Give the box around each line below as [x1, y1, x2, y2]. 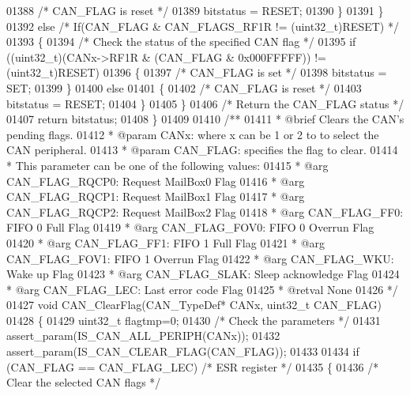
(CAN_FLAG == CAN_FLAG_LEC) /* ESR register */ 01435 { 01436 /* [6, 358, 379, 375]
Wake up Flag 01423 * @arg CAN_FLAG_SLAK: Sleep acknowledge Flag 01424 [6, 266, 400, 282]
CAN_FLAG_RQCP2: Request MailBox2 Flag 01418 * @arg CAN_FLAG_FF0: [6, 203, 404, 220]
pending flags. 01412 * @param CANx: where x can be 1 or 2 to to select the [6, 126, 379, 142]
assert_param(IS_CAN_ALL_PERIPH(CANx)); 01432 [6, 327, 280, 344]
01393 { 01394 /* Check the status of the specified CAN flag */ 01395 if [6, 33, 356, 50]
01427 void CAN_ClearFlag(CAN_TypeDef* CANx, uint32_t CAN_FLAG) [6, 296, 382, 313]
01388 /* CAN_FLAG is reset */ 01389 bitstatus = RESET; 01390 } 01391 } [6, 2, 384, 18]
